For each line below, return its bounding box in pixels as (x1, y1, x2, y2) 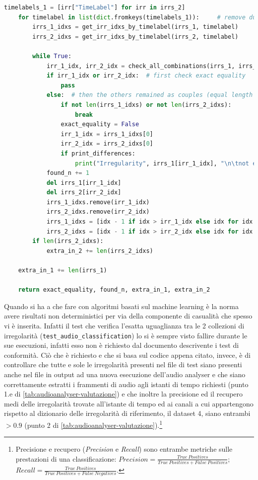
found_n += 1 (46, 169, 89, 177)
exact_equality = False (61, 121, 139, 128)
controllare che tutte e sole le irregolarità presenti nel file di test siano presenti (4, 359, 242, 370)
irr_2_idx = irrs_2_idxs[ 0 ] (61, 140, 153, 148)
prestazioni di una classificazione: (15, 453, 117, 464)
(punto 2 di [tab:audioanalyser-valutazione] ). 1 (24, 418, 163, 430)
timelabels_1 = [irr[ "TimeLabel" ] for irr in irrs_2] (4, 4, 186, 11)
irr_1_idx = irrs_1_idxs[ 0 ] (61, 130, 153, 138)
